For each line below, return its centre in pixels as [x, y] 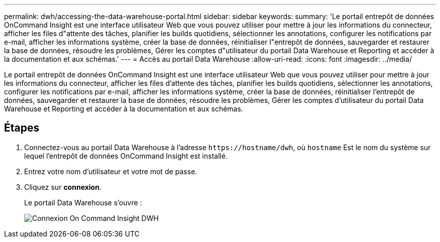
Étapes [22, 128]
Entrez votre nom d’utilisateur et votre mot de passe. [111, 171]
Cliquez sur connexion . [63, 187]
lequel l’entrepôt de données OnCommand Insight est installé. [126, 156]
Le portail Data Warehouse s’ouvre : [83, 202]
